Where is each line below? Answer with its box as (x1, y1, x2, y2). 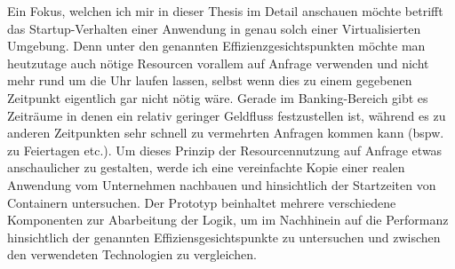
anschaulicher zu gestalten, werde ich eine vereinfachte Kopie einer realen (7, 158, 405, 177)
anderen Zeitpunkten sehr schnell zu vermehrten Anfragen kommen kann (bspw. (7, 123, 444, 142)
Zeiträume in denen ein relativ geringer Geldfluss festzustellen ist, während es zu (7, 106, 446, 124)
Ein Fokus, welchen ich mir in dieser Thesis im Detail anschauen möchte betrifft (7, 2, 443, 20)
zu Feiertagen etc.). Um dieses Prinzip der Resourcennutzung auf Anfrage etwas (7, 140, 443, 159)
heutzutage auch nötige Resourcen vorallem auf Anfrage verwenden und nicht (7, 53, 429, 72)
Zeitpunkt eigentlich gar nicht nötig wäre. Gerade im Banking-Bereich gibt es (7, 88, 428, 107)
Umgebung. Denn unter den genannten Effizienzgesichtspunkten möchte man (7, 36, 426, 55)
